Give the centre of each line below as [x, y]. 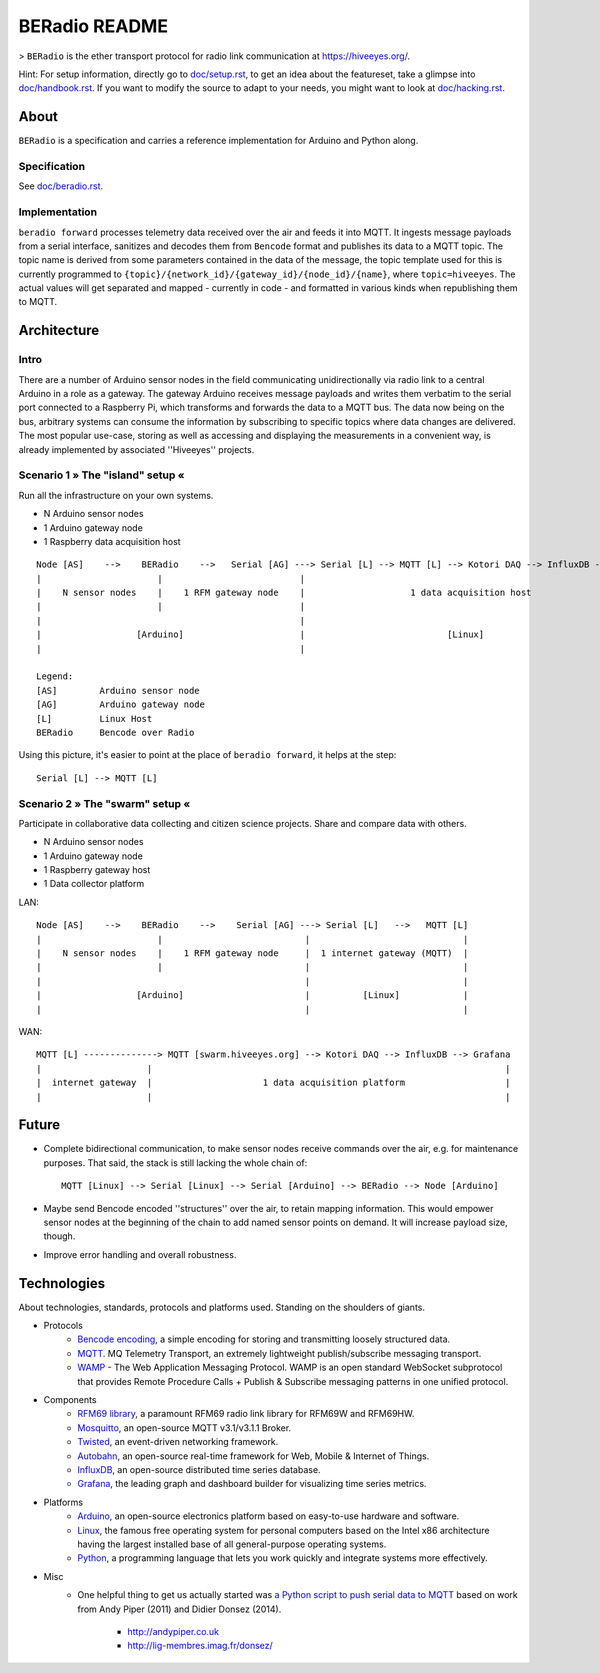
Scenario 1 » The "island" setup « [101, 475]
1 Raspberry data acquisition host [112, 541]
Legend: [55, 676]
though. [59, 1236]
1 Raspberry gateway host [97, 870]
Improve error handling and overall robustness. [140, 1254]
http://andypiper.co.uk [173, 1631]
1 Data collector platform [94, 884]
